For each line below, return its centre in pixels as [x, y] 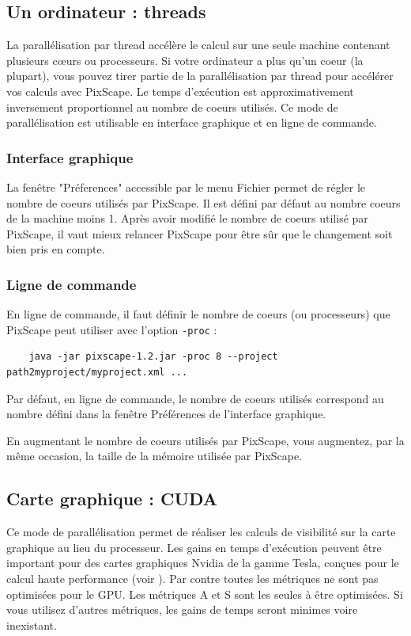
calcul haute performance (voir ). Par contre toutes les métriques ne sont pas [192, 578]
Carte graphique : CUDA [112, 499]
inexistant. [32, 625]
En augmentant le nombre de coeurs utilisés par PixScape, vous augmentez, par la [205, 440]
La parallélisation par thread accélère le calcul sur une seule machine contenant [198, 45]
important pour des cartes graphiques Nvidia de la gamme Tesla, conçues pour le [203, 563]
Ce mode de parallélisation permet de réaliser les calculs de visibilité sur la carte [201, 532]
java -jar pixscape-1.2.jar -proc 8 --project [153, 357]
